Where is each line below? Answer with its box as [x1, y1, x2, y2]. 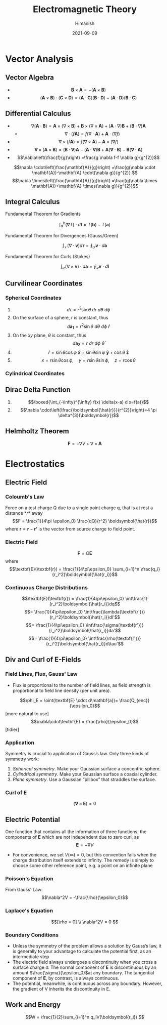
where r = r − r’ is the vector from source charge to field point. [5, 526, 135, 532]
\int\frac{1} [125, 596, 148, 602]
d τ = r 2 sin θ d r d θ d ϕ [67, 306, 110, 312]
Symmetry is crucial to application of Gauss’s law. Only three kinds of [5, 751, 149, 757]
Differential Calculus [5, 109, 71, 118]
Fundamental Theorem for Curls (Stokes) [5, 253, 90, 259]
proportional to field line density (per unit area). [12, 687, 111, 693]
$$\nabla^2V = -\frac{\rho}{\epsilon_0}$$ [41, 894, 129, 900]
